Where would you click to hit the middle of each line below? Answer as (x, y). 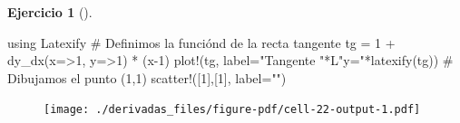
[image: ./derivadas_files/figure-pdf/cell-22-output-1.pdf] (232, 110)
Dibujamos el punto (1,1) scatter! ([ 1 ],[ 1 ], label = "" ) (147, 77)
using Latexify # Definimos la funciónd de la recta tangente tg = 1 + (201, 42)
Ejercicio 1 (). (50, 12)
